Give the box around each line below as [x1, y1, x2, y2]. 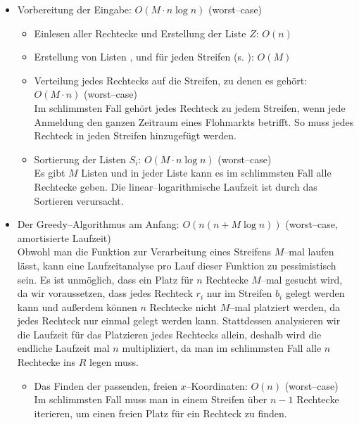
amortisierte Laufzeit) [17, 230, 111, 245]
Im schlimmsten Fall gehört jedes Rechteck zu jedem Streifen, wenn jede [34, 100, 346, 115]
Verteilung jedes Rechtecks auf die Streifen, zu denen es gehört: [34, 72, 308, 87]
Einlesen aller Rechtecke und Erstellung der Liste [34, 25, 246, 40]
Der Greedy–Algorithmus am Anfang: [17, 217, 179, 231]
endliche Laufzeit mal [17, 341, 110, 355]
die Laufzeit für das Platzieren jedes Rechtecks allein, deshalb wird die [17, 326, 322, 341]
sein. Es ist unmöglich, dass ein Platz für [17, 272, 194, 286]
